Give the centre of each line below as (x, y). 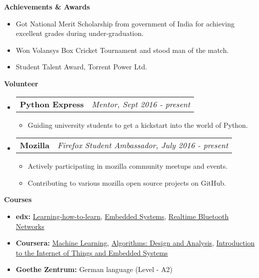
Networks (30, 226)
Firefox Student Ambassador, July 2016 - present (143, 145)
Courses (18, 199)
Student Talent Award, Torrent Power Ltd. (81, 67)
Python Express (52, 104)
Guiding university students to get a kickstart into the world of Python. (138, 125)
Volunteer (21, 83)
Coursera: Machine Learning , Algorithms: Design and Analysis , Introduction (135, 243)
